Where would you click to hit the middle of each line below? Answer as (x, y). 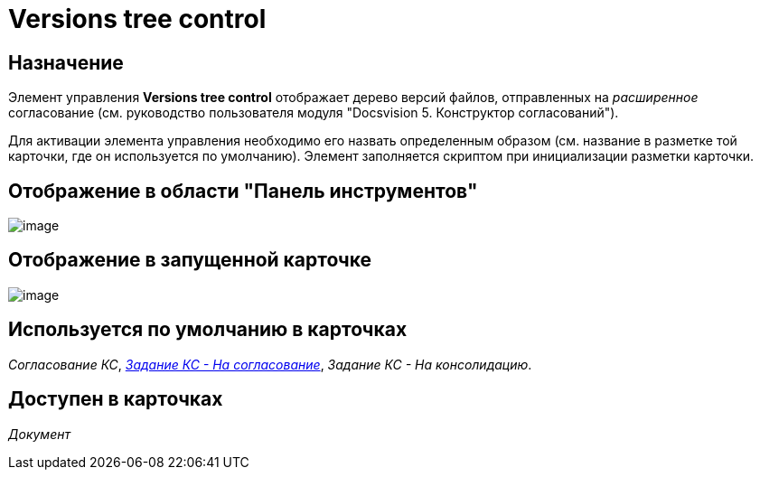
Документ (39, 434)
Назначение (66, 62)
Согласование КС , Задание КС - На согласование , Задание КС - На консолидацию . (270, 364)
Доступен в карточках (116, 399)
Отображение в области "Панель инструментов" (243, 191)
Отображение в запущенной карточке (190, 260)
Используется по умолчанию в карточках (208, 330)
